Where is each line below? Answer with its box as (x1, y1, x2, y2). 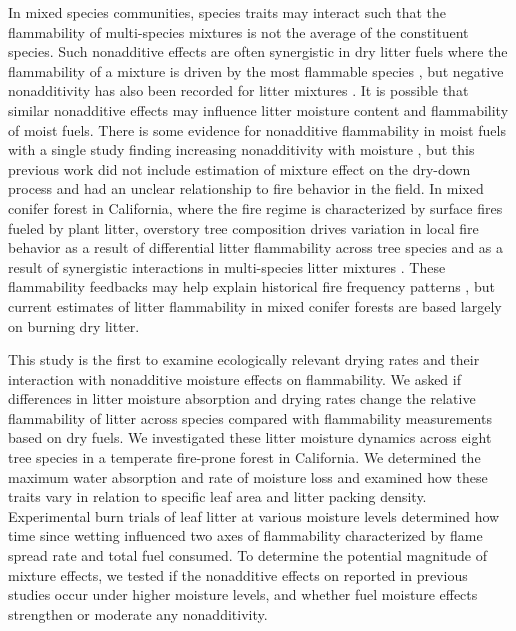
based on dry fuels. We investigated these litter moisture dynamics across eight (8, 427, 492, 448)
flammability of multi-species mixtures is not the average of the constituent (8, 21, 469, 42)
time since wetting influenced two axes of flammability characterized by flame (8, 525, 483, 546)
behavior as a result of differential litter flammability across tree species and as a (8, 237, 504, 258)
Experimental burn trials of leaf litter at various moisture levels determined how (8, 505, 500, 526)
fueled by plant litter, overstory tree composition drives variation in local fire (8, 217, 479, 238)
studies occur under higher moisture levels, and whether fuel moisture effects (8, 584, 478, 605)
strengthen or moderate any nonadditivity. (8, 603, 268, 624)
